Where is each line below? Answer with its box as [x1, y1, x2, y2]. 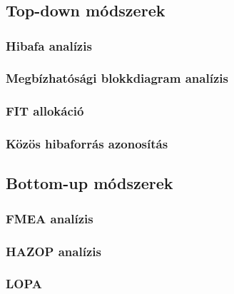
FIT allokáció [6, 102, 84, 120]
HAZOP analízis [6, 242, 101, 260]
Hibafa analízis [6, 36, 92, 54]
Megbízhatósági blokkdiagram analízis [6, 69, 228, 87]
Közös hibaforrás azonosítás [6, 135, 168, 153]
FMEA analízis [6, 209, 93, 227]
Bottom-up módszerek [6, 172, 173, 194]
